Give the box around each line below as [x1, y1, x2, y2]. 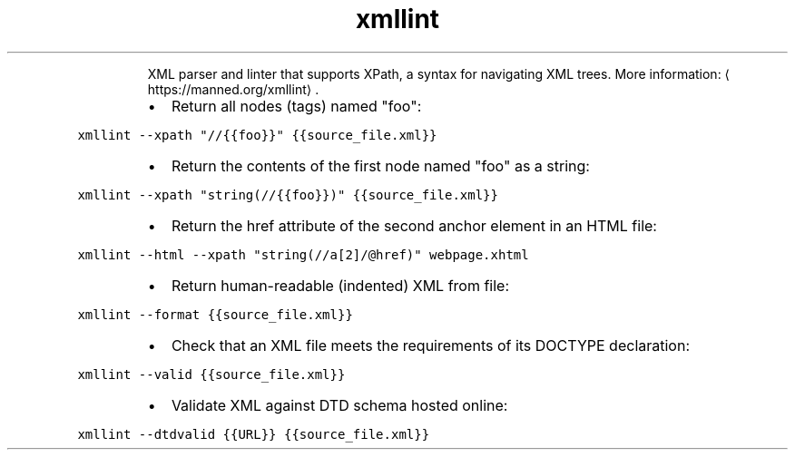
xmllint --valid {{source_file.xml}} [77, 366, 346, 382]
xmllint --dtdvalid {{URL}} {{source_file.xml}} [77, 426, 430, 442]
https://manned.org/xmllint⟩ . [147, 81, 319, 97]
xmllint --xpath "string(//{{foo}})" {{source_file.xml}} [77, 187, 498, 202]
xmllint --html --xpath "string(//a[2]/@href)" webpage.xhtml [77, 247, 529, 262]
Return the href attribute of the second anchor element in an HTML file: [171, 216, 657, 235]
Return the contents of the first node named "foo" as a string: [171, 156, 590, 175]
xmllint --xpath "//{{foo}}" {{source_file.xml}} [77, 127, 437, 142]
